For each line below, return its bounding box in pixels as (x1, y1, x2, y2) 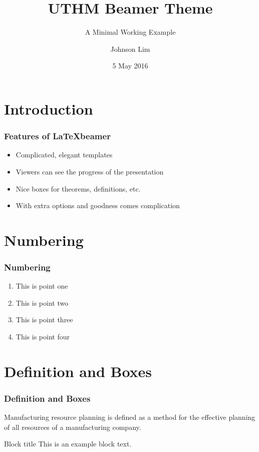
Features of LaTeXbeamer (4, 130, 111, 142)
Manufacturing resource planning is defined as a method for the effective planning (4, 412, 255, 422)
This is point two (16, 297, 69, 308)
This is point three (16, 314, 73, 325)
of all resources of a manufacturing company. (4, 421, 141, 432)
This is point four (16, 331, 70, 342)
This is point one (16, 281, 68, 291)
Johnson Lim (110, 43, 150, 54)
